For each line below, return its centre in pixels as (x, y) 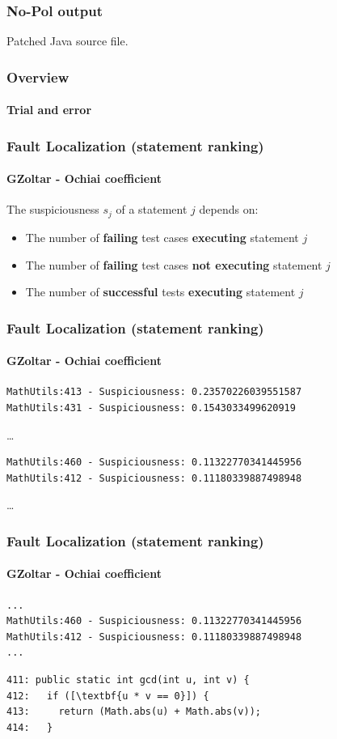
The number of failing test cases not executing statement (174, 264)
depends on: (229, 209)
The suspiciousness (53, 209)
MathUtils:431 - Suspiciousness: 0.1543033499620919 (151, 408)
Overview (38, 76)
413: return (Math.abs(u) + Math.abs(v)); (134, 712)
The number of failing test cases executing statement (162, 237)
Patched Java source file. (67, 41)
